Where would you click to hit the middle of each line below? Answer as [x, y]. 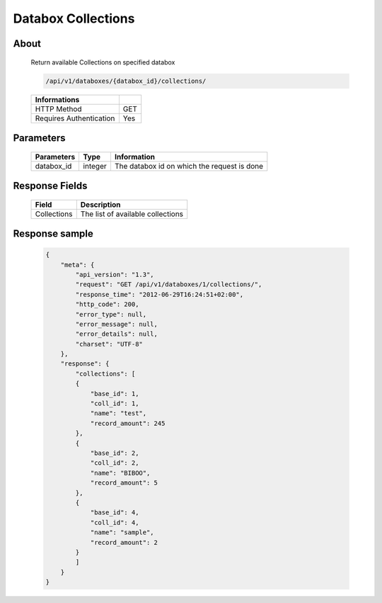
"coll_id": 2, [115, 463]
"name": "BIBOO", [120, 473]
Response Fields [50, 185]
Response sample [53, 233]
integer [95, 166]
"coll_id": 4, [115, 522]
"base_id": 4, [115, 513]
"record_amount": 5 [124, 483]
